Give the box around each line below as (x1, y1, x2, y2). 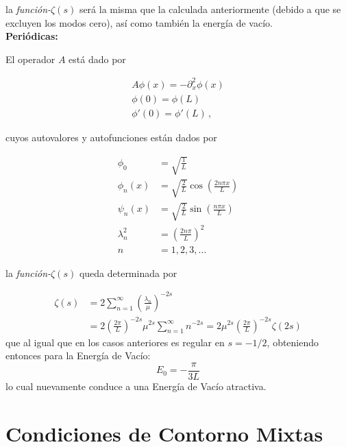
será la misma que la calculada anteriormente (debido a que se (79, 2, 341, 16)
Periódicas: (5, 29, 58, 43)
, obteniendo (267, 335, 319, 349)
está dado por (69, 51, 126, 66)
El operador (5, 51, 55, 66)
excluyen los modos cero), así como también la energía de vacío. (5, 15, 273, 29)
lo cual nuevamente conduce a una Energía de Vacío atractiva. (5, 378, 267, 393)
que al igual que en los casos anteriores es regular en (5, 335, 225, 349)
